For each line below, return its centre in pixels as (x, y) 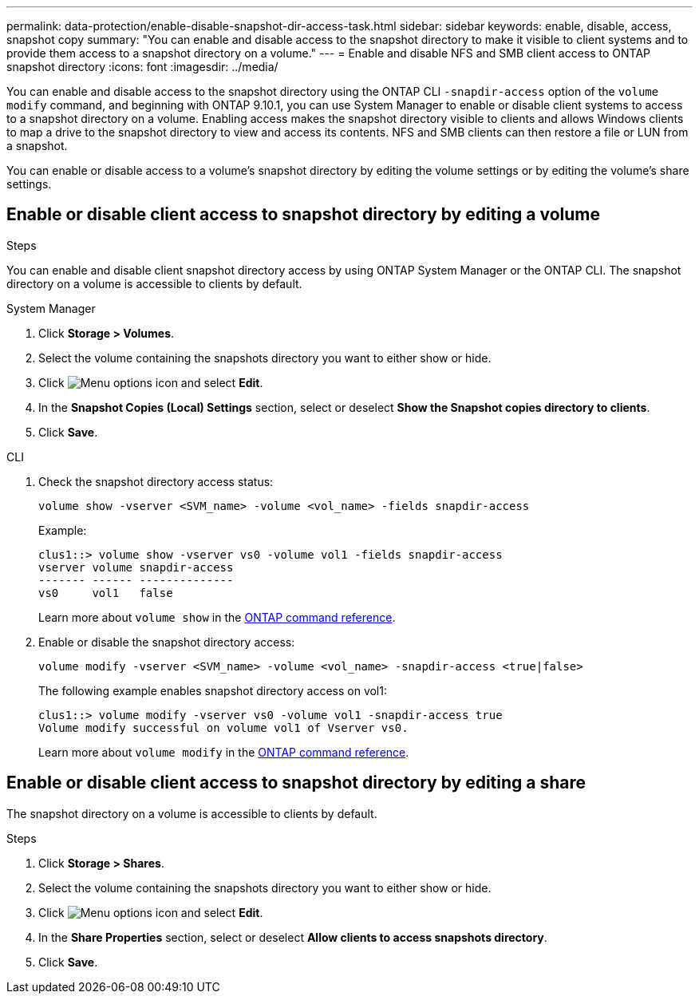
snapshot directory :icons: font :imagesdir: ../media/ (142, 67)
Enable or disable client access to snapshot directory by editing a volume (304, 215)
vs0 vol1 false (106, 593)
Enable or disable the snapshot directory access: (167, 642)
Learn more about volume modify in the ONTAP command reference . (224, 752)
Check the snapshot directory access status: (156, 481)
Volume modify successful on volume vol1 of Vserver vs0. (223, 727)
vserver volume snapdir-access (136, 567)
